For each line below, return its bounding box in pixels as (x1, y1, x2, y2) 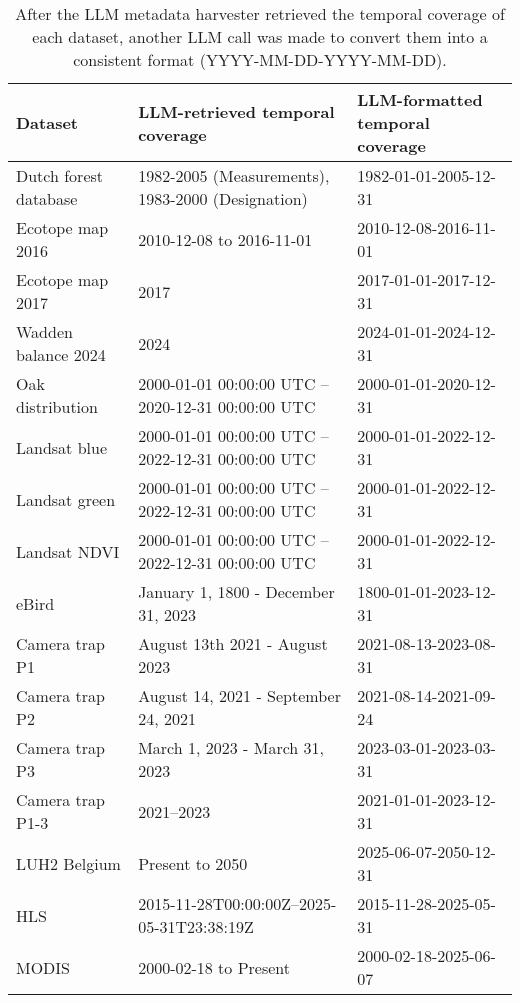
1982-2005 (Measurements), (138, 164, 330, 187)
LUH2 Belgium (16, 851, 121, 875)
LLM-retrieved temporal (138, 99, 335, 123)
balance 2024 (16, 343, 106, 366)
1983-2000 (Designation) (138, 187, 308, 210)
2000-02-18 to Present (138, 955, 291, 979)
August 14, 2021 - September (138, 684, 341, 707)
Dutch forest (16, 164, 104, 187)
